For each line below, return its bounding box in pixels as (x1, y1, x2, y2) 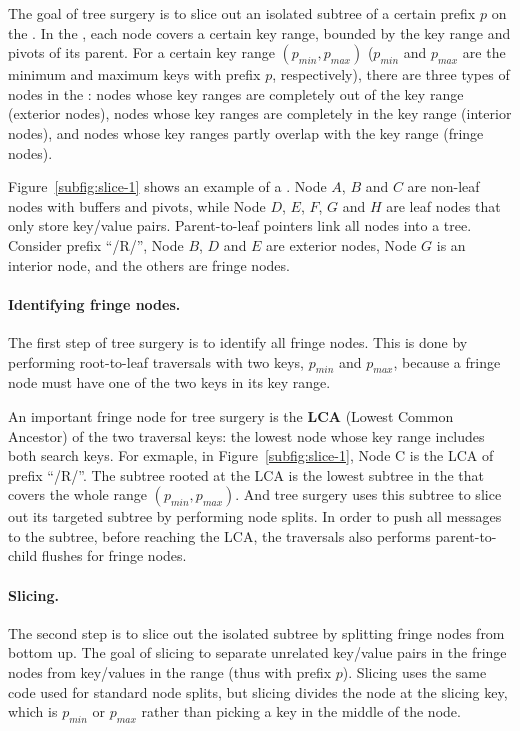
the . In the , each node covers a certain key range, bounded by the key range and (8, 22, 511, 43)
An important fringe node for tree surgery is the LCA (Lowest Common (8, 405, 454, 426)
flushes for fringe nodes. (41, 545, 187, 566)
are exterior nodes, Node (266, 234, 417, 255)
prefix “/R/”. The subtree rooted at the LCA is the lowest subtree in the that (8, 464, 485, 485)
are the (462, 42, 506, 63)
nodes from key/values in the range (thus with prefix (8, 662, 332, 683)
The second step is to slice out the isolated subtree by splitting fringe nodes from (8, 622, 505, 643)
